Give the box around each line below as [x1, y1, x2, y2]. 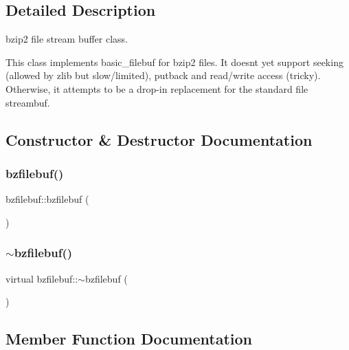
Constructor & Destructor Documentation [5, 129, 313, 150]
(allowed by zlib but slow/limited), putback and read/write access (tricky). [5, 68, 321, 83]
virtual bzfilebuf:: [5, 271, 78, 285]
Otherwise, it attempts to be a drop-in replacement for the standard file [5, 81, 308, 96]
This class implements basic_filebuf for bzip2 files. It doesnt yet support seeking [5, 54, 344, 69]
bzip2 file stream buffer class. [5, 32, 128, 46]
